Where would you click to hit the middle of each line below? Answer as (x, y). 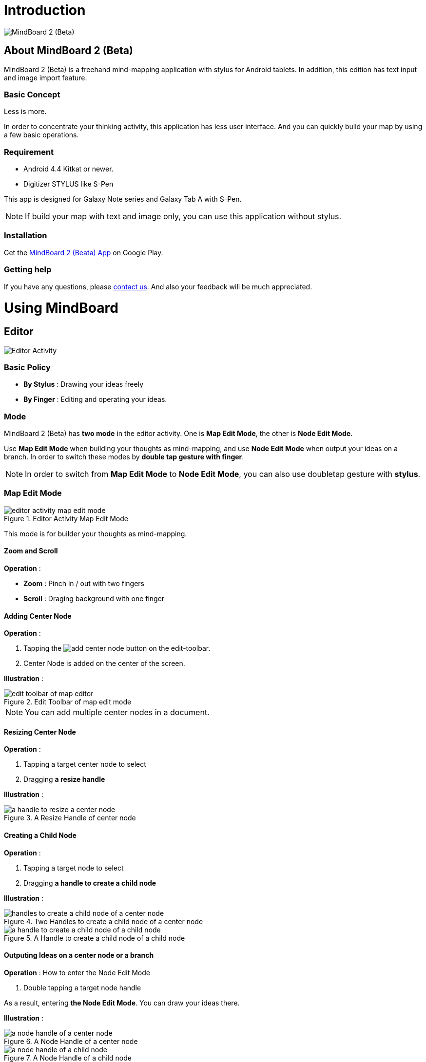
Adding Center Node (38, 616)
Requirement (29, 152)
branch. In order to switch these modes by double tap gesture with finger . (124, 457)
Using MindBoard (61, 308)
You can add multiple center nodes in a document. (117, 712)
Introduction (45, 10)
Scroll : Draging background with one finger (94, 598)
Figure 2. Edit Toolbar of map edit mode (68, 702)
